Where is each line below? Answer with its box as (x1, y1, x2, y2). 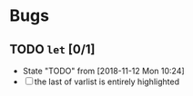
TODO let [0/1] (9, 42, 96, 57)
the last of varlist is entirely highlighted (34, 76, 180, 87)
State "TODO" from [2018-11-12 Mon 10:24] (22, 65, 185, 76)
